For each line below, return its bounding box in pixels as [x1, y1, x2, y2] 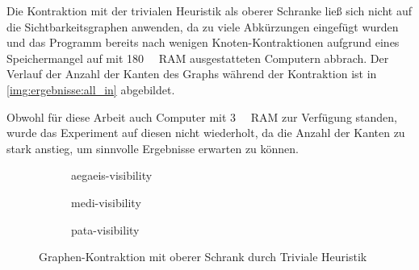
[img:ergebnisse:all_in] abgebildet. [6, 81, 175, 98]
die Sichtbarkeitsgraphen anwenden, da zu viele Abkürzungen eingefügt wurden [6, 18, 399, 35]
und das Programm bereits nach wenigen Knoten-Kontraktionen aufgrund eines [6, 34, 400, 51]
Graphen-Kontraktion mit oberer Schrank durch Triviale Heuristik [39, 248, 367, 265]
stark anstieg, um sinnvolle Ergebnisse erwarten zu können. [6, 139, 300, 156]
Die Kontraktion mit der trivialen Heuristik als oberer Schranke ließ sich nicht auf [6, 2, 412, 19]
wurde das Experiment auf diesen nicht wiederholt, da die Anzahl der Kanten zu [6, 124, 405, 141]
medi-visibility [71, 193, 141, 210]
